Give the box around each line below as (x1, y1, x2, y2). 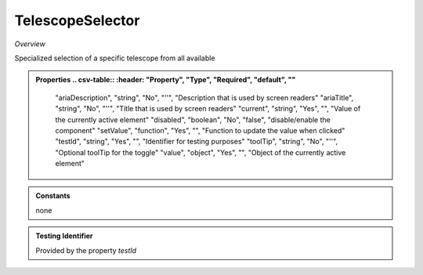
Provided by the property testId (35, 245, 137, 255)
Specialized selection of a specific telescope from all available (14, 53, 215, 63)
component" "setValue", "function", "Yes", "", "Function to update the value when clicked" (55, 125, 345, 135)
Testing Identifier (35, 231, 93, 241)
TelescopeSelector (14, 12, 140, 29)
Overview (14, 39, 46, 49)
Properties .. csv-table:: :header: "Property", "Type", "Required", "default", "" (35, 75, 296, 85)
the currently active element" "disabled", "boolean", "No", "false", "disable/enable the (55, 114, 331, 125)
